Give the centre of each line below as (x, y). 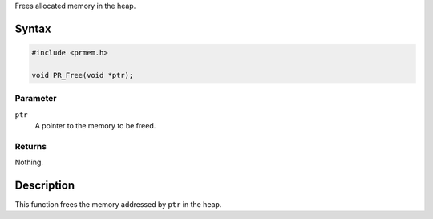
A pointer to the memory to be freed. (95, 125)
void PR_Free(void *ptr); (83, 75)
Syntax (33, 28)
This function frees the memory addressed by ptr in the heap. (118, 204)
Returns (31, 146)
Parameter (36, 99)
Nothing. (29, 162)
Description (45, 185)
